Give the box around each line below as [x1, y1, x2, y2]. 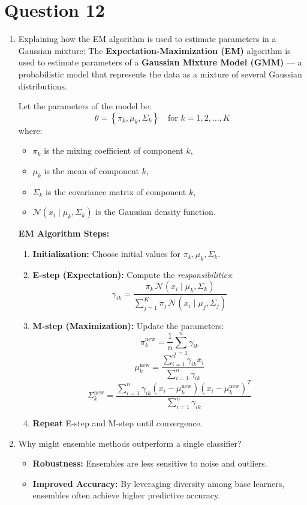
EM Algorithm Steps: [18, 227, 110, 240]
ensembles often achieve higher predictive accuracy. [32, 489, 221, 501]
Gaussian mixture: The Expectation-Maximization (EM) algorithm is [18, 44, 291, 56]
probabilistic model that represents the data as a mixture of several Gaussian [18, 67, 302, 80]
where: [18, 124, 43, 136]
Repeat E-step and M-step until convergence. [32, 416, 203, 429]
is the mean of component [44, 164, 139, 177]
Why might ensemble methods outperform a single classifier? [18, 437, 242, 449]
